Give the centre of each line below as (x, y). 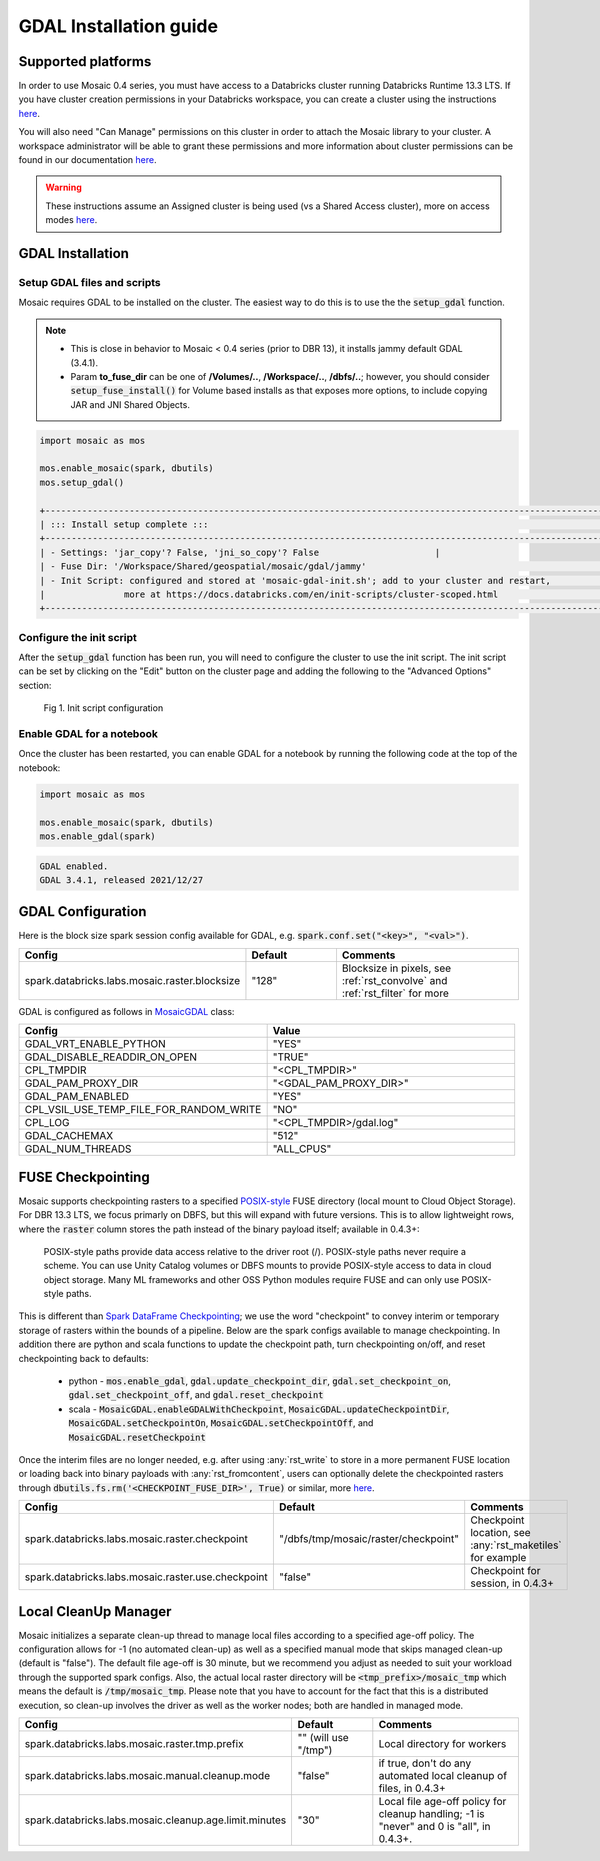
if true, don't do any (425, 1763)
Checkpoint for (505, 1571)
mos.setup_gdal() (82, 482)
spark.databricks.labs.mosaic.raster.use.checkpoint (146, 1577)
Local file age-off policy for (442, 1801)
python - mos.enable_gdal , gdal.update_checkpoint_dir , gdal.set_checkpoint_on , (260, 1381)
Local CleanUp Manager (95, 1611)
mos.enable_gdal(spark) (98, 836)
